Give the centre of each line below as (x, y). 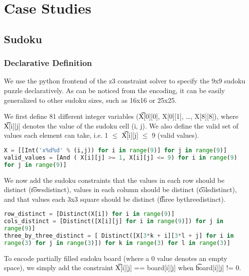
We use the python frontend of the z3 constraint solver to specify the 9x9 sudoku (125, 81)
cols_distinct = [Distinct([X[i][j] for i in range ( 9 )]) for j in (114, 221)
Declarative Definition (48, 63)
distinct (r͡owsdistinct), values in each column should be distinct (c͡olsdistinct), (120, 189)
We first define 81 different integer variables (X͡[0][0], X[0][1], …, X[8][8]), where (121, 116)
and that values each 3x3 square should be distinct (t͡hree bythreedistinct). (115, 199)
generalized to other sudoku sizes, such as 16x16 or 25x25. (90, 100)
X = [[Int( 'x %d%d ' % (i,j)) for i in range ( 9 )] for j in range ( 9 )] (116, 150)
